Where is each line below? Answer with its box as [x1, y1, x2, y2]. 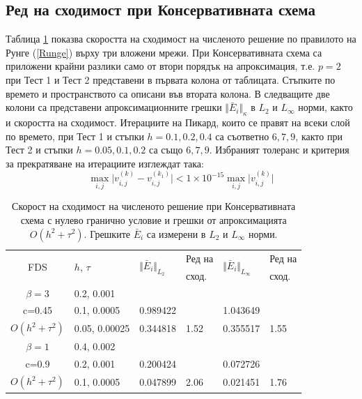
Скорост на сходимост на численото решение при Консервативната [12, 199, 296, 213]
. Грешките [84, 226, 130, 241]
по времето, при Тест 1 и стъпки [6, 128, 144, 143]
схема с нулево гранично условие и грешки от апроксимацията [20, 212, 287, 227]
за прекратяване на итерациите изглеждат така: [6, 156, 204, 170]
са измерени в [146, 226, 206, 241]
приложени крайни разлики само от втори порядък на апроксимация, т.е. [6, 59, 315, 73]
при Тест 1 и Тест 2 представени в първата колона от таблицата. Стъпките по [6, 72, 336, 86]
